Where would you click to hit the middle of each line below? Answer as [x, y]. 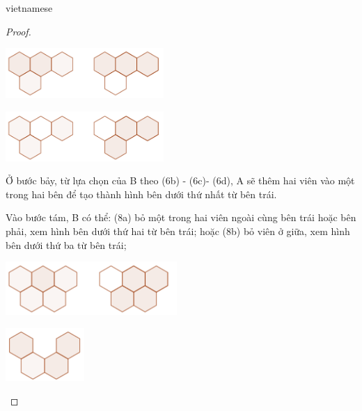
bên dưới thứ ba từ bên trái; [66, 244]
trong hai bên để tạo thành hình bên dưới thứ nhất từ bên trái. [141, 194]
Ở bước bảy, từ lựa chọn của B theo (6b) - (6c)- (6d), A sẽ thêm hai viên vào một [180, 180]
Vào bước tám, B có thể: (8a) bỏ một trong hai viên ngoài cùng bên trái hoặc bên [181, 217]
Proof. [18, 31]
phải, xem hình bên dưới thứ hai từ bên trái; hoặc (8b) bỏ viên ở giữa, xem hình [178, 231]
